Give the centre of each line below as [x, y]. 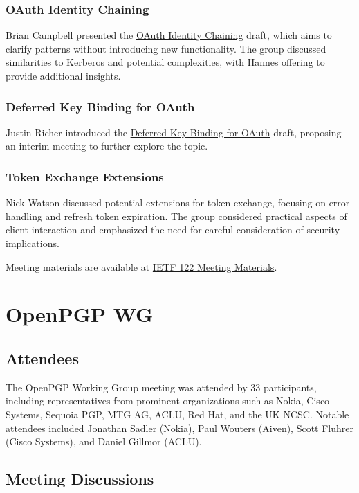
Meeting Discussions [80, 479]
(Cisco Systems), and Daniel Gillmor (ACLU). [104, 441]
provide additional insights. [63, 75]
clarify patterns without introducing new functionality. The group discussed [166, 48]
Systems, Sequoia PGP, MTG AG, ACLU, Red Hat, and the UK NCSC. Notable [177, 414]
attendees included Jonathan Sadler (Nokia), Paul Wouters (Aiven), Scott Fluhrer [180, 428]
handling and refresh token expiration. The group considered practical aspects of [176, 216]
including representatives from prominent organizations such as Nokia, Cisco [168, 401]
